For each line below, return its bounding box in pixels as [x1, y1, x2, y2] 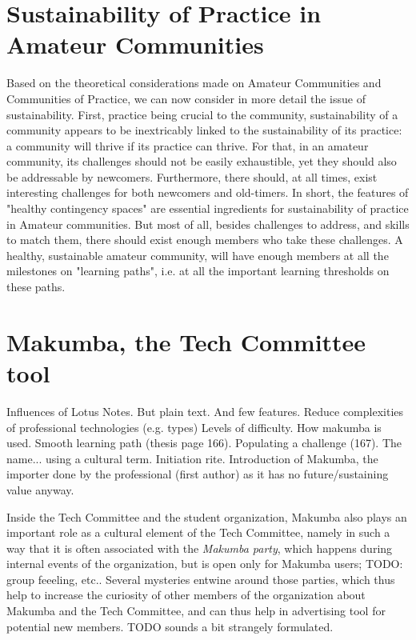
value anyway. [6, 481, 74, 498]
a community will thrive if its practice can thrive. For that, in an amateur [6, 137, 369, 154]
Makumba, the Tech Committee [6, 325, 366, 358]
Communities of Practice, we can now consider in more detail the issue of [6, 90, 366, 106]
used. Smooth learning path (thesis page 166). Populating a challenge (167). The [6, 434, 402, 451]
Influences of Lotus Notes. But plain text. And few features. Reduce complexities [6, 402, 404, 419]
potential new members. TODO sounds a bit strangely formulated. [6, 618, 334, 634]
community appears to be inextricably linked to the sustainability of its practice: [6, 122, 402, 138]
